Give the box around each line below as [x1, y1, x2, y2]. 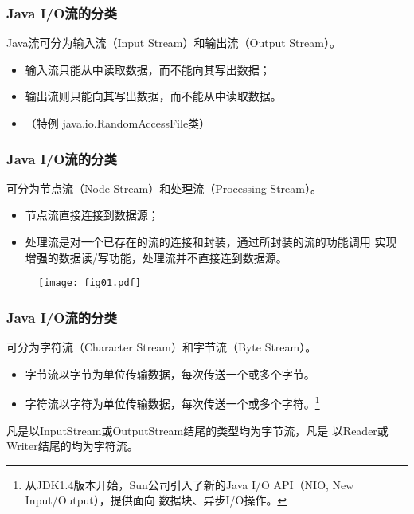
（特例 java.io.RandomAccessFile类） [25, 115, 211, 131]
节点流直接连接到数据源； [25, 206, 159, 223]
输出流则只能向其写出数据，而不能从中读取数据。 [25, 88, 282, 104]
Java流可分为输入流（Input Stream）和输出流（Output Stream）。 [6, 34, 341, 51]
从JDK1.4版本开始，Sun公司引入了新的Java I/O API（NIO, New [25, 476, 354, 492]
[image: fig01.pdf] [38, 277, 141, 289]
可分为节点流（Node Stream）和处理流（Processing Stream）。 [6, 179, 322, 196]
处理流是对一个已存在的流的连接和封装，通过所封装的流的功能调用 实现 [25, 233, 397, 249]
